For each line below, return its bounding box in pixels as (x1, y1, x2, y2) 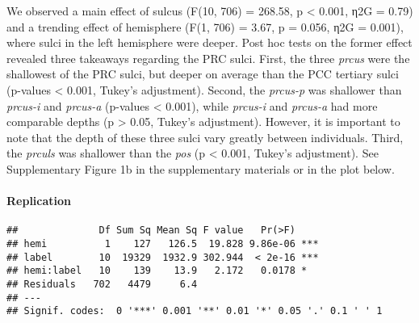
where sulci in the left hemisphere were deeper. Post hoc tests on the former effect (6, 34, 413, 51)
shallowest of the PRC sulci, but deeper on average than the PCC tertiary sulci (6, 65, 399, 82)
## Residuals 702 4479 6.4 (6, 278, 198, 290)
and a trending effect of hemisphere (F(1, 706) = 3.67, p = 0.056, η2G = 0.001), (6, 18, 404, 35)
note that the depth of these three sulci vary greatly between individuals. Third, (6, 128, 404, 145)
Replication (6, 192, 72, 209)
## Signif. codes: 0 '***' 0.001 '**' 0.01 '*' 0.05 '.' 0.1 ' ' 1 (6, 305, 383, 317)
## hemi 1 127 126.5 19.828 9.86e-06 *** (6, 237, 319, 250)
